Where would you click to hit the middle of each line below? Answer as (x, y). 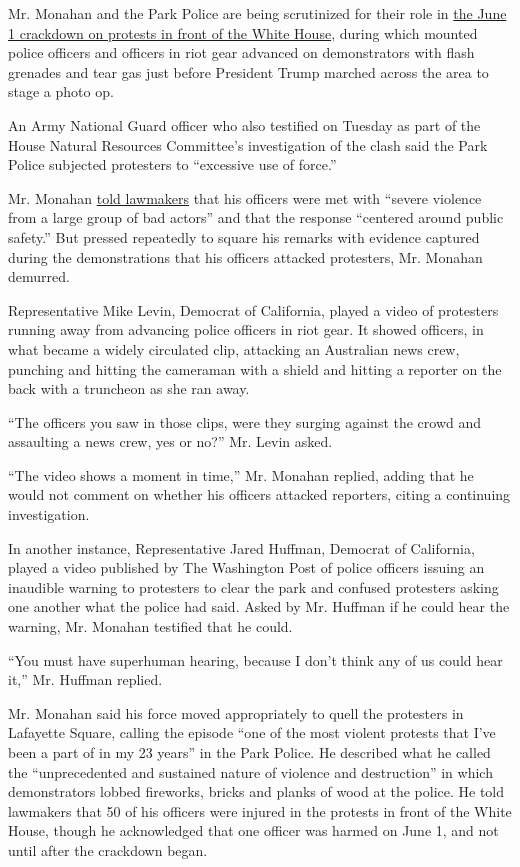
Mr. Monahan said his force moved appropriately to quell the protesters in (236, 712)
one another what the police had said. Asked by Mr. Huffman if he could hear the (259, 606)
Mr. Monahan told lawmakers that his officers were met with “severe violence (245, 197)
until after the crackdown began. (108, 849)
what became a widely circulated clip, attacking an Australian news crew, (234, 348)
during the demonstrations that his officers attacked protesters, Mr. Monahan (245, 256)
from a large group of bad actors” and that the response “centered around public (256, 217)
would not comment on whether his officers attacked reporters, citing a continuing (259, 494)
